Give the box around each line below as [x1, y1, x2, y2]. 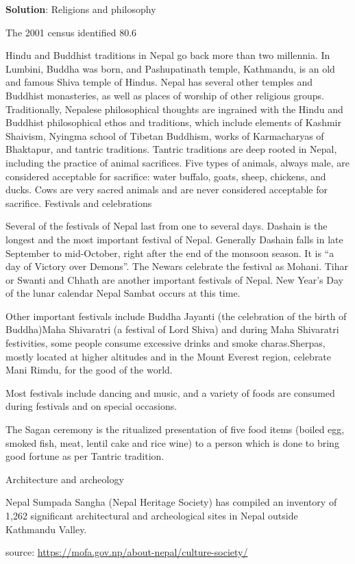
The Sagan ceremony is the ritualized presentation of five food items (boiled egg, [5, 422, 345, 437]
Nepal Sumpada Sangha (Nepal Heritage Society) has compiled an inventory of [5, 495, 337, 509]
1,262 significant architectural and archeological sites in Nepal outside [5, 508, 298, 522]
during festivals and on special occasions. [5, 399, 177, 413]
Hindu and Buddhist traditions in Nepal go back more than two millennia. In [5, 48, 330, 62]
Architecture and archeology [5, 471, 124, 486]
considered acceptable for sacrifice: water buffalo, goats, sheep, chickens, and [5, 169, 326, 183]
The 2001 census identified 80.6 [5, 25, 137, 39]
